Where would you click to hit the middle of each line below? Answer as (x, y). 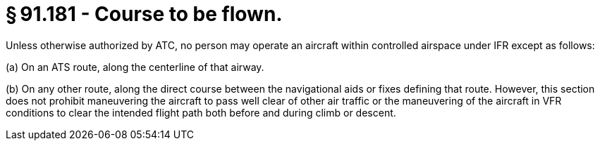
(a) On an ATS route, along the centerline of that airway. (135, 67)
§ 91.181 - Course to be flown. (144, 14)
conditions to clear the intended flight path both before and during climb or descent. (201, 112)
